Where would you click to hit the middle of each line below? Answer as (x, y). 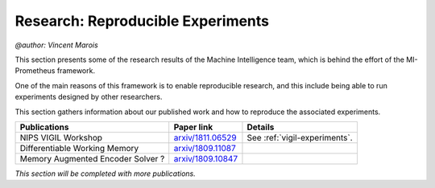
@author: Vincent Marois (56, 45)
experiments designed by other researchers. (89, 97)
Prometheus (35, 71)
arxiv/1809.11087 (205, 148)
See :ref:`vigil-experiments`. (300, 137)
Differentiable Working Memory (79, 148)
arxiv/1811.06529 (205, 137)
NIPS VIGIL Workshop (61, 137)
